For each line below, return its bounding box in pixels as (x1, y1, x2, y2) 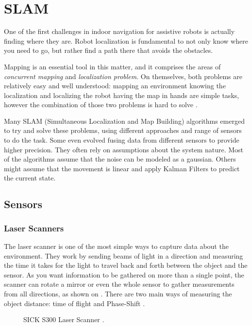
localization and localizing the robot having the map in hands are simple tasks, (4, 90, 239, 100)
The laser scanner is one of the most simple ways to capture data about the (4, 241, 229, 251)
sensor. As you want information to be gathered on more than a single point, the (4, 269, 244, 279)
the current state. (4, 173, 56, 183)
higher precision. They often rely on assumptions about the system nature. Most (4, 144, 244, 154)
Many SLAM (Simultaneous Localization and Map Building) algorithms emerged (4, 115, 245, 126)
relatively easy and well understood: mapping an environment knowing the (4, 81, 226, 91)
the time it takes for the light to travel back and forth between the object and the (4, 260, 248, 270)
